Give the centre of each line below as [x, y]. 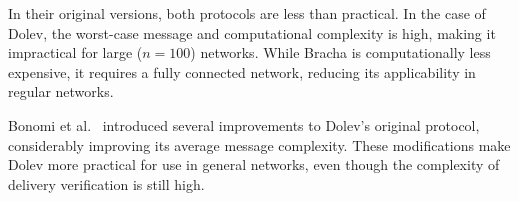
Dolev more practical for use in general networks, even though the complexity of [254, 164]
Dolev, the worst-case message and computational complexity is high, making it [252, 32]
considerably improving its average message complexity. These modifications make [259, 144]
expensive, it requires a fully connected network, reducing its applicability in [242, 71]
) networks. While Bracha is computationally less [340, 52]
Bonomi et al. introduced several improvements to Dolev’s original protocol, [244, 124]
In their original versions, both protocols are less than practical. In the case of [247, 13]
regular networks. [61, 91]
